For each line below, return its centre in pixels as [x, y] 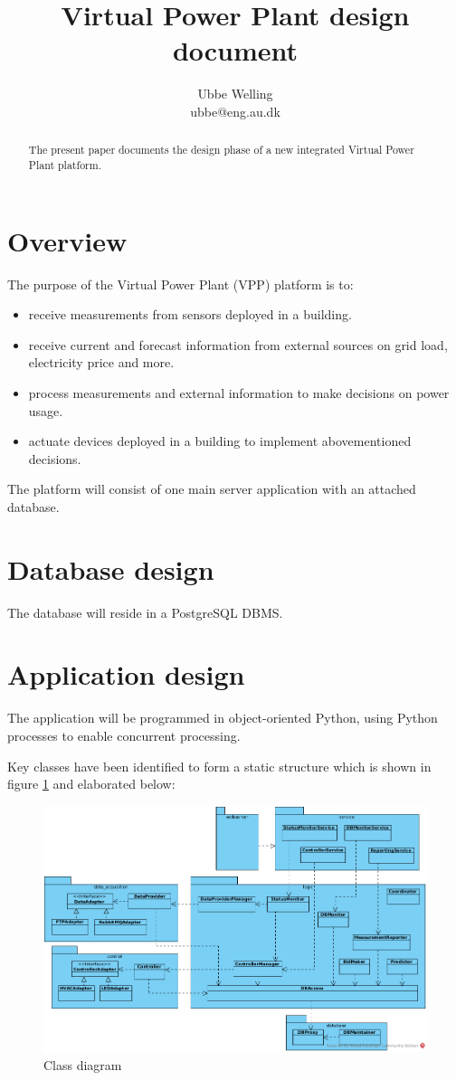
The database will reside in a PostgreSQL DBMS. [145, 612]
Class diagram [83, 1064]
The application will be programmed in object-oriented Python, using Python [223, 718]
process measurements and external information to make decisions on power [239, 392]
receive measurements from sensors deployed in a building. [190, 314]
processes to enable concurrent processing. [124, 735]
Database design [111, 568]
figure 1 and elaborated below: [91, 784]
